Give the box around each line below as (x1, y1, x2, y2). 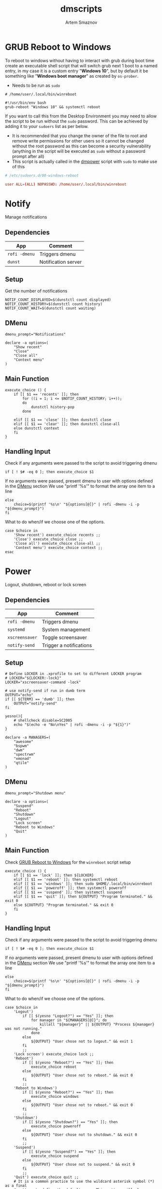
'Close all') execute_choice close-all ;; (14, 541, 101, 546)
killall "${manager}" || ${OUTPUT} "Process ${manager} (39, 1022, 155, 1027)
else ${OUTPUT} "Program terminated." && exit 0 (14, 902, 114, 907)
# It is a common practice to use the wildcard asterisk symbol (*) (14, 1179, 155, 1184)
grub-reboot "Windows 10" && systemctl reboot (5, 104, 101, 110)
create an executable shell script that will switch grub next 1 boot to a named (5, 63, 158, 68)
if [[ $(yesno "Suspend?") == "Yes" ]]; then (22, 1149, 116, 1155)
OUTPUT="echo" (5, 692, 34, 697)
